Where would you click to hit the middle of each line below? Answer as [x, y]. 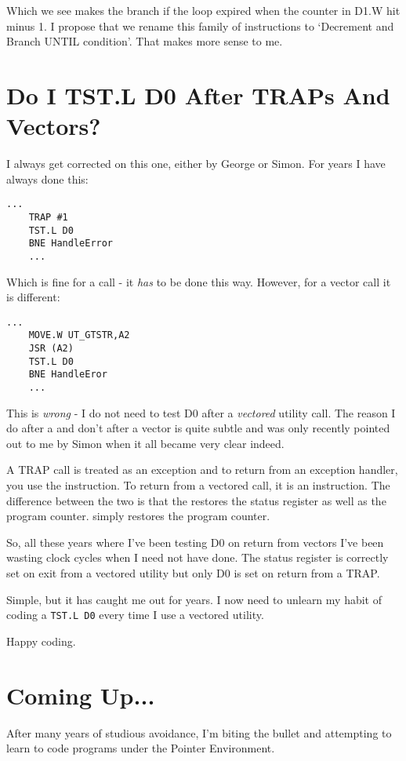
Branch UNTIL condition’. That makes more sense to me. [145, 41]
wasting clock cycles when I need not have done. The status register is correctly [198, 557]
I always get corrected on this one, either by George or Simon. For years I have [196, 164]
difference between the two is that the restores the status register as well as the [196, 500]
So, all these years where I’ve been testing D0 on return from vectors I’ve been [195, 542]
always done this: [47, 178]
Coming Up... [81, 695]
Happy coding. [41, 641]
